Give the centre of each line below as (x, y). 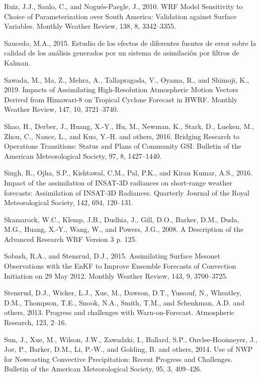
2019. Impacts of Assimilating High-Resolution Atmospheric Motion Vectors (121, 89)
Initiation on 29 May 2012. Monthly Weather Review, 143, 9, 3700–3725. (116, 275)
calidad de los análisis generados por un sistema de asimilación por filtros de (122, 53)
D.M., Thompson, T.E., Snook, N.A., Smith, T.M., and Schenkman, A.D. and (124, 302)
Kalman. (17, 62)
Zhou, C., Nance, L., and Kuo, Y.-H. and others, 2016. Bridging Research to (122, 136)
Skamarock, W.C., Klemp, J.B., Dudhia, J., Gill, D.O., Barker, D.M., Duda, (122, 219)
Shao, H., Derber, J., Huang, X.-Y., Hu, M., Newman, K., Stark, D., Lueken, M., (129, 126)
